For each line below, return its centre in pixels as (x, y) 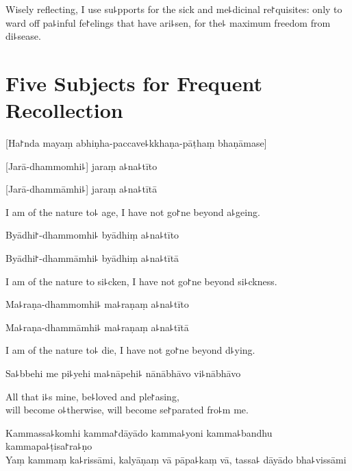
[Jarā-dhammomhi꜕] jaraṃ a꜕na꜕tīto (81, 166)
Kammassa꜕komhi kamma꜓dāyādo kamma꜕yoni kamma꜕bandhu (139, 432)
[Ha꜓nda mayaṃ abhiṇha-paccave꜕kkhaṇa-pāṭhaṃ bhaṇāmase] (136, 143)
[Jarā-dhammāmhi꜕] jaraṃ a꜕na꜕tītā (81, 189)
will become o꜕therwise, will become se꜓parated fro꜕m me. (127, 410)
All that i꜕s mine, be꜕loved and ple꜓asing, (92, 396)
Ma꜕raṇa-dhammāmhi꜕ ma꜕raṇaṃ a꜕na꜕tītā (97, 327)
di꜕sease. (23, 36)
